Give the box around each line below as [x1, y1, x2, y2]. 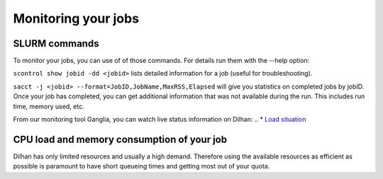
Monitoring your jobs [13, 11, 140, 26]
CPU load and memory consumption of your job [13, 133, 227, 145]
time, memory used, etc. [13, 102, 84, 110]
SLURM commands [13, 37, 99, 50]
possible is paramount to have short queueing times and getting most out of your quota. [13, 162, 270, 171]
